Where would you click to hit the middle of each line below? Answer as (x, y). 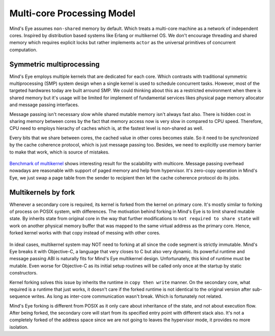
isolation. (19, 327)
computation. (23, 50)
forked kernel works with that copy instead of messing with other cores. (85, 233)
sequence (20, 296)
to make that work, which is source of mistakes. (59, 152)
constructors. (23, 273)
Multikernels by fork (42, 192)
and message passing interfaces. (44, 105)
